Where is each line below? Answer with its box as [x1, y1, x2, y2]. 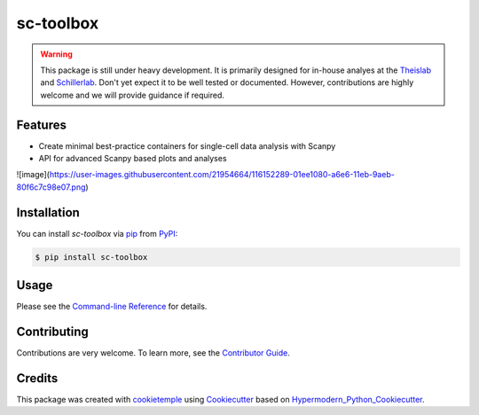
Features [16, 117, 67, 132]
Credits [16, 371, 59, 386]
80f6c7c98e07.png [16, 182, 86, 192]
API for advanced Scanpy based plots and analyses [38, 153, 227, 164]
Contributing [16, 325, 89, 339]
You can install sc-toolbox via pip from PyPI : [16, 228, 178, 239]
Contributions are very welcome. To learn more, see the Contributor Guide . [16, 348, 290, 358]
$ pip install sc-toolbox [35, 252, 148, 262]
